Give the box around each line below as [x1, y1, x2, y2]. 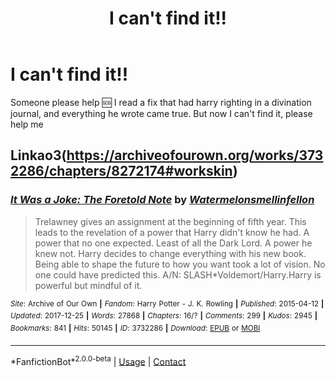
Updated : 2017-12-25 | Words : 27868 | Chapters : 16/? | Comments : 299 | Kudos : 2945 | [10, 311, 318, 321]
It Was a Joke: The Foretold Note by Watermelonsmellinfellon [10, 193, 315, 207]
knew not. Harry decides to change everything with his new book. [34, 247, 307, 259]
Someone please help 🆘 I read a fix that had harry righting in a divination [10, 96, 312, 108]
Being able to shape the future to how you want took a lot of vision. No [34, 258, 326, 270]
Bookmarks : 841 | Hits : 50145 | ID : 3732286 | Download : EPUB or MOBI [10, 323, 261, 333]
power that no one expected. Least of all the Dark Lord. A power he [34, 237, 313, 249]
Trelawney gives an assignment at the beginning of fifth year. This [34, 215, 307, 227]
